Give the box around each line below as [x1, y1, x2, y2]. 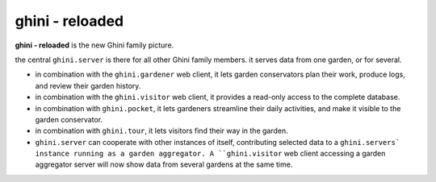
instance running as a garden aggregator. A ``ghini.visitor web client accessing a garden [35, 149, 386, 159]
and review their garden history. [35, 81, 141, 90]
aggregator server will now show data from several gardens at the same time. [35, 159, 293, 169]
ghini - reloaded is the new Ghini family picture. [15, 40, 174, 50]
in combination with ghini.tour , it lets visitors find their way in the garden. [35, 126, 288, 136]
